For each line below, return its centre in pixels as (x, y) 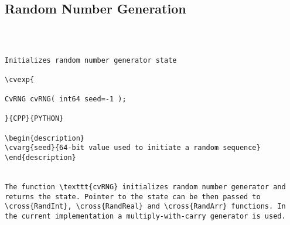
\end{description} (40, 158)
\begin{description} (45, 138)
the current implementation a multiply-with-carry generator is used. (145, 217)
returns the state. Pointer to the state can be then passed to (133, 197)
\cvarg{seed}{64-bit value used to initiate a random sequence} (133, 148)
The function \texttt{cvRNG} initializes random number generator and (145, 187)
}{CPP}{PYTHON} (34, 119)
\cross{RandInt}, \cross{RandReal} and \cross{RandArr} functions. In (145, 207)
